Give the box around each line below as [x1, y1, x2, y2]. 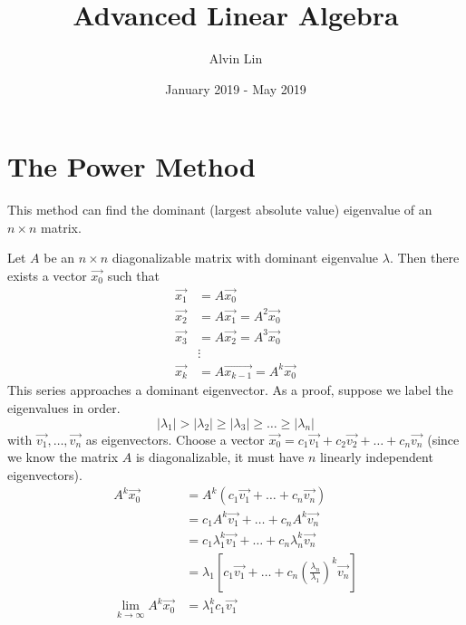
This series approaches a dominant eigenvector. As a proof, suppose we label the [7, 380, 453, 399]
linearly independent [319, 447, 433, 466]
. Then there [389, 248, 460, 267]
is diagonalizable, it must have [135, 447, 305, 466]
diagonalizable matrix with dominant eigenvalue [112, 248, 379, 267]
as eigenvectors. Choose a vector [85, 429, 265, 448]
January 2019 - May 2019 [165, 79, 306, 98]
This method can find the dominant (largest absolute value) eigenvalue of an [7, 200, 432, 219]
